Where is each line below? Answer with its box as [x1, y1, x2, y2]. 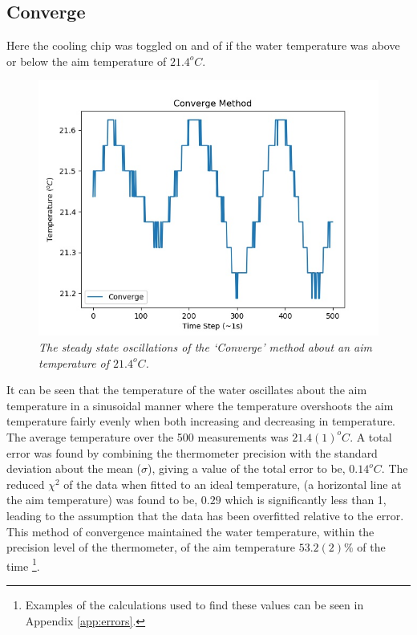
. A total [350, 428, 392, 445]
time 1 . [6, 555, 40, 574]
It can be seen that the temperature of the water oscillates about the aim [6, 381, 367, 398]
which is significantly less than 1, [225, 491, 387, 508]
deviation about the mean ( [6, 460, 142, 477]
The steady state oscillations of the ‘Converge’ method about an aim [38, 338, 372, 355]
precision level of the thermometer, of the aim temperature [6, 539, 295, 556]
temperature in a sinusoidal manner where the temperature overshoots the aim [6, 397, 394, 413]
